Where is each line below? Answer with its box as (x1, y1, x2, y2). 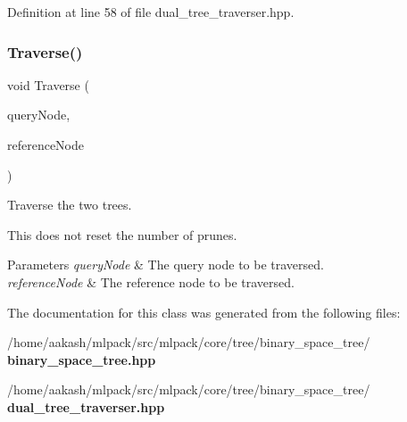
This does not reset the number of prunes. (7, 225, 237, 244)
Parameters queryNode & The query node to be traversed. (7, 255, 324, 274)
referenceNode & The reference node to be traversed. (7, 272, 295, 291)
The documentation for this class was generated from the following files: (7, 302, 401, 321)
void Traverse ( (7, 75, 89, 94)
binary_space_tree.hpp (7, 350, 156, 368)
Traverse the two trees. (7, 195, 132, 214)
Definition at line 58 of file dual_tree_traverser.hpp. (7, 3, 295, 21)
